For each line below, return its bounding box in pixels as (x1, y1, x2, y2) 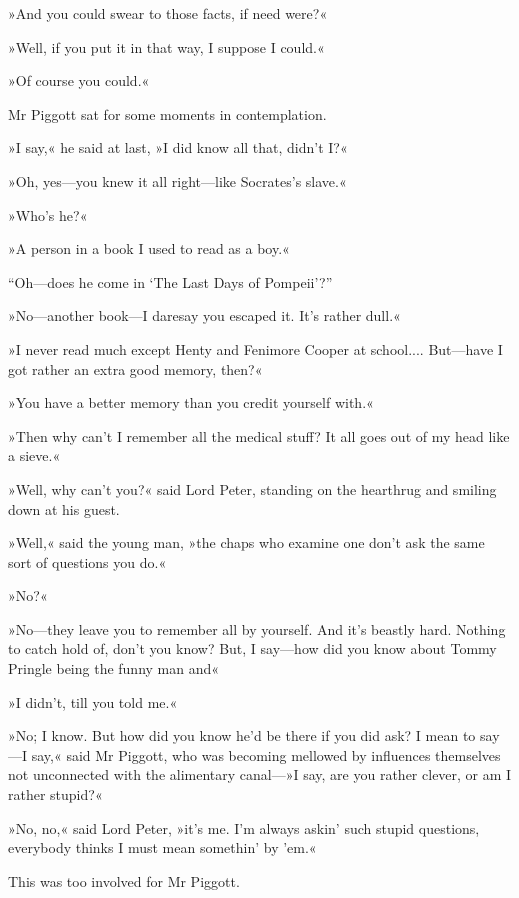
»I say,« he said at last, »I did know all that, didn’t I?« (8, 137, 348, 158)
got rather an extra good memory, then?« (8, 358, 263, 379)
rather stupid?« (8, 784, 103, 805)
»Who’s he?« (8, 204, 88, 225)
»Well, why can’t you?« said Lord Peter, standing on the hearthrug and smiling (8, 478, 497, 499)
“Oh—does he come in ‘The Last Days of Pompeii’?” (8, 271, 333, 292)
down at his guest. (8, 498, 120, 519)
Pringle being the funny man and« (8, 658, 220, 679)
